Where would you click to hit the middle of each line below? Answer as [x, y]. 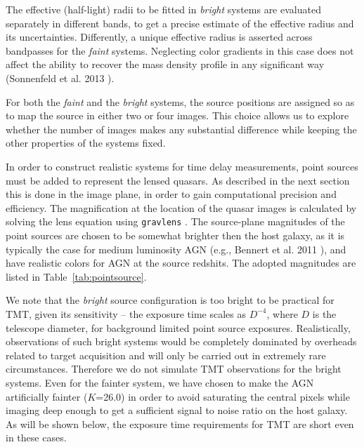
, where [282, 313]
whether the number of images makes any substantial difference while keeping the [181, 129]
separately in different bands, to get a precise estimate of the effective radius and [180, 23]
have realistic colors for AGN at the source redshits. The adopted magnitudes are [181, 263]
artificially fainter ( [47, 396]
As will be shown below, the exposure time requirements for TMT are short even [180, 423]
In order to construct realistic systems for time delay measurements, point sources [182, 166]
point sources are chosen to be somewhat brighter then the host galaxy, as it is [175, 235]
